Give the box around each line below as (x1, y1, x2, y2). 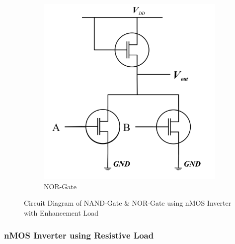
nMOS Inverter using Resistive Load (4, 229, 154, 241)
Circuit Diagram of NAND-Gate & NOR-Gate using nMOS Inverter (24, 198, 232, 208)
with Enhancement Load (24, 208, 99, 218)
